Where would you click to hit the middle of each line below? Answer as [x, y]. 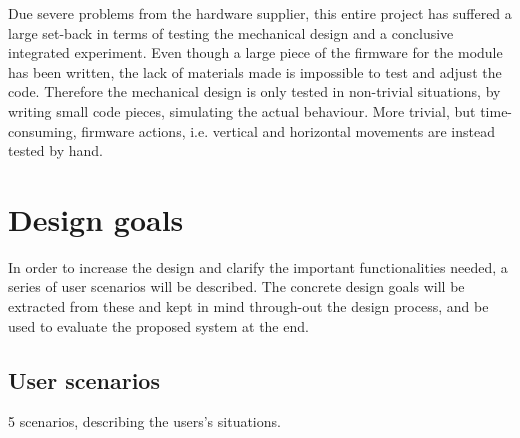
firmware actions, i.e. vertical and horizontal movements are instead [288, 130]
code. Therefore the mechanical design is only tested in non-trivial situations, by [254, 91]
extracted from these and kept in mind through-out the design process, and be [248, 306]
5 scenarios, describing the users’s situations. [144, 421]
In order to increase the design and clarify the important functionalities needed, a [258, 266]
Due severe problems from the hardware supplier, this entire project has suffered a [260, 13]
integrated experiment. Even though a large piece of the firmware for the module [255, 52]
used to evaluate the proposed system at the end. [158, 325]
